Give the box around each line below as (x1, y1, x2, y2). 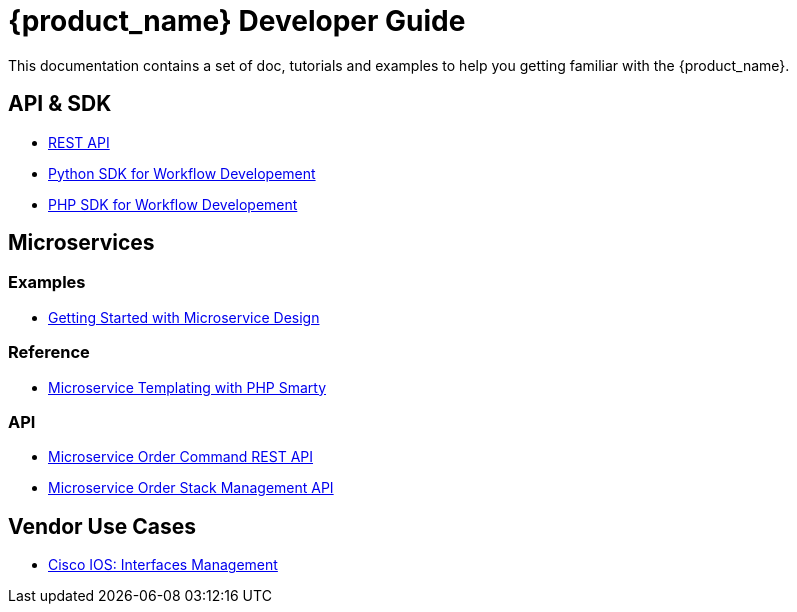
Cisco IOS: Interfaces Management (48, 556, 278, 574)
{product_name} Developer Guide (8, 4, 466, 38)
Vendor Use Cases (8, 513, 196, 539)
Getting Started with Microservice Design (48, 308, 320, 326)
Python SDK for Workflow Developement (48, 164, 316, 182)
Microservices (8, 230, 155, 256)
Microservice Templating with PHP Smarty (48, 378, 327, 396)
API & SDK (8, 91, 112, 117)
